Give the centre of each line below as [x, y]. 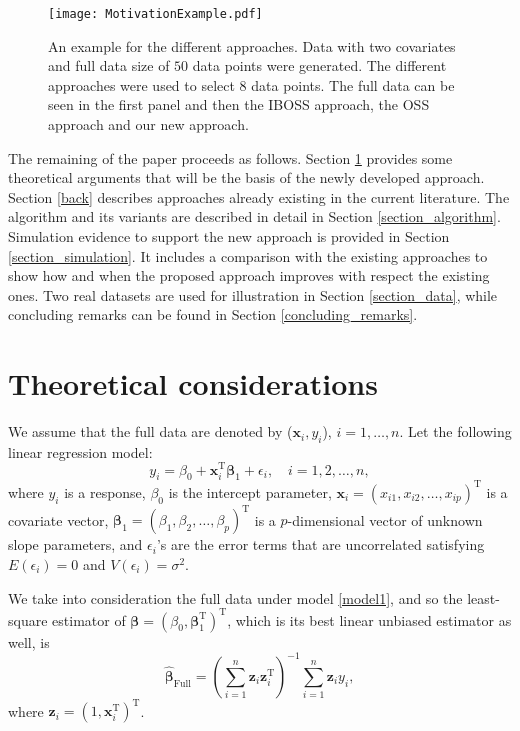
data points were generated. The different [319, 65]
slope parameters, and [75, 544]
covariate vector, [58, 519]
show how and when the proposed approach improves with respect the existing [249, 275]
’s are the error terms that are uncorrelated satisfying [320, 544]
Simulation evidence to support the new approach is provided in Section [229, 236]
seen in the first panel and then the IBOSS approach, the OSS [239, 104]
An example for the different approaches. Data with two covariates [252, 45]
